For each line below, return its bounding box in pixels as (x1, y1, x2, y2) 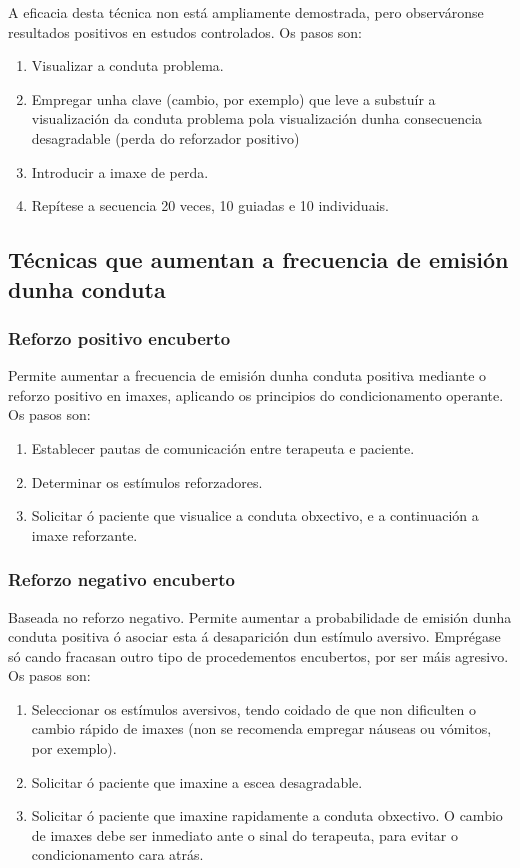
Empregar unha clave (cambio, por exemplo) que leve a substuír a (31, 88, 436, 109)
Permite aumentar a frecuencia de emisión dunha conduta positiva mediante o (8, 365, 487, 386)
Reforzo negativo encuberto (8, 567, 235, 592)
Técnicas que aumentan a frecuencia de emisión (8, 244, 509, 275)
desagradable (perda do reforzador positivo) (31, 127, 300, 148)
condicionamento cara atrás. (31, 844, 204, 865)
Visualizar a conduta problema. (31, 55, 224, 76)
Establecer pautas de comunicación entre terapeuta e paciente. (31, 437, 415, 458)
